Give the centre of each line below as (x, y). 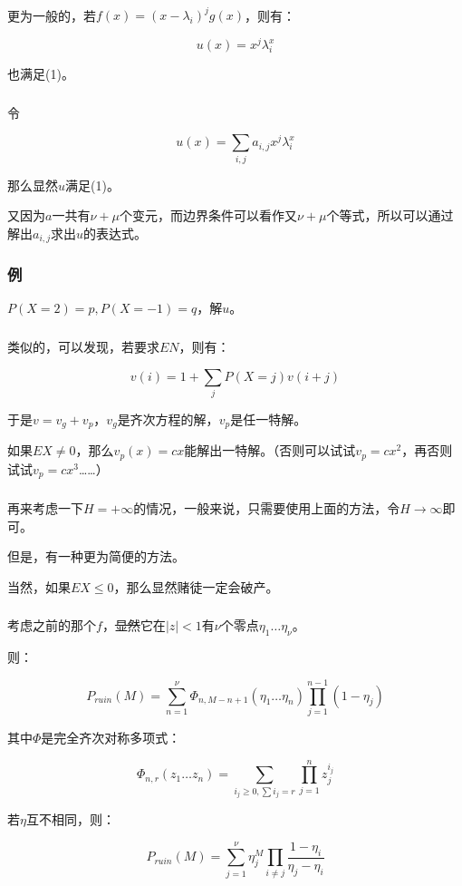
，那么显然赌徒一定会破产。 (196, 586)
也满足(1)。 (41, 74)
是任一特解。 (269, 419)
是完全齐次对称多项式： (111, 737)
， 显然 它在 (134, 625)
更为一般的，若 (52, 15)
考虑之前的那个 (52, 625)
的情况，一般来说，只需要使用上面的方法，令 (267, 508)
